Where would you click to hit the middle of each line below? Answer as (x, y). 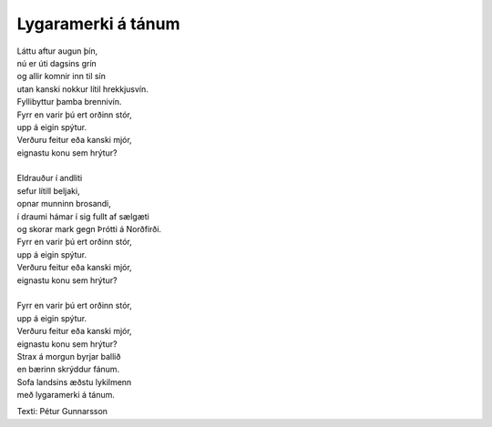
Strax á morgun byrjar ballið (69, 356)
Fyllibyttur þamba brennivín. (69, 102)
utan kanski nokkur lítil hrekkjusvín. (83, 89)
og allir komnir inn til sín (61, 76)
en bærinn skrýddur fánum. (68, 370)
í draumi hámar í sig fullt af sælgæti (83, 216)
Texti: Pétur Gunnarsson (62, 412)
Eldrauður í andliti (50, 178)
